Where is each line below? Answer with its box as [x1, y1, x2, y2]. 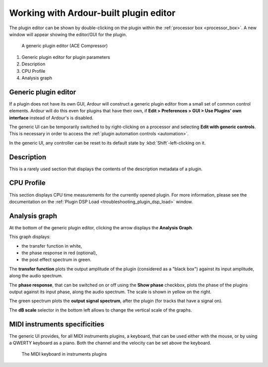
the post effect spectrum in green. [21, 257, 92, 262]
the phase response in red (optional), [21, 250, 97, 256]
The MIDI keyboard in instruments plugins [21, 351, 107, 357]
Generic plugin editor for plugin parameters [21, 54, 110, 60]
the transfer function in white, [21, 243, 82, 249]
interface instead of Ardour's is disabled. [9, 114, 94, 121]
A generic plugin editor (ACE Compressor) [21, 43, 108, 49]
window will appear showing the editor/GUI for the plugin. [9, 31, 127, 37]
